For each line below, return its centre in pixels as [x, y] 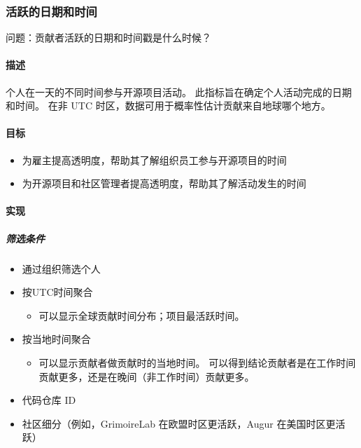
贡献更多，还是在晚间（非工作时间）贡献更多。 [147, 376]
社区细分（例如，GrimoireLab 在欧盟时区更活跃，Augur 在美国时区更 [179, 423]
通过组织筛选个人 [61, 268]
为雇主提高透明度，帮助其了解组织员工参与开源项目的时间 [154, 159]
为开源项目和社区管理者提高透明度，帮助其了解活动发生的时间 [164, 183]
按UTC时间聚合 [57, 292]
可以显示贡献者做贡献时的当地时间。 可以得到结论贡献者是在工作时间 [197, 362]
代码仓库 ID [49, 400]
